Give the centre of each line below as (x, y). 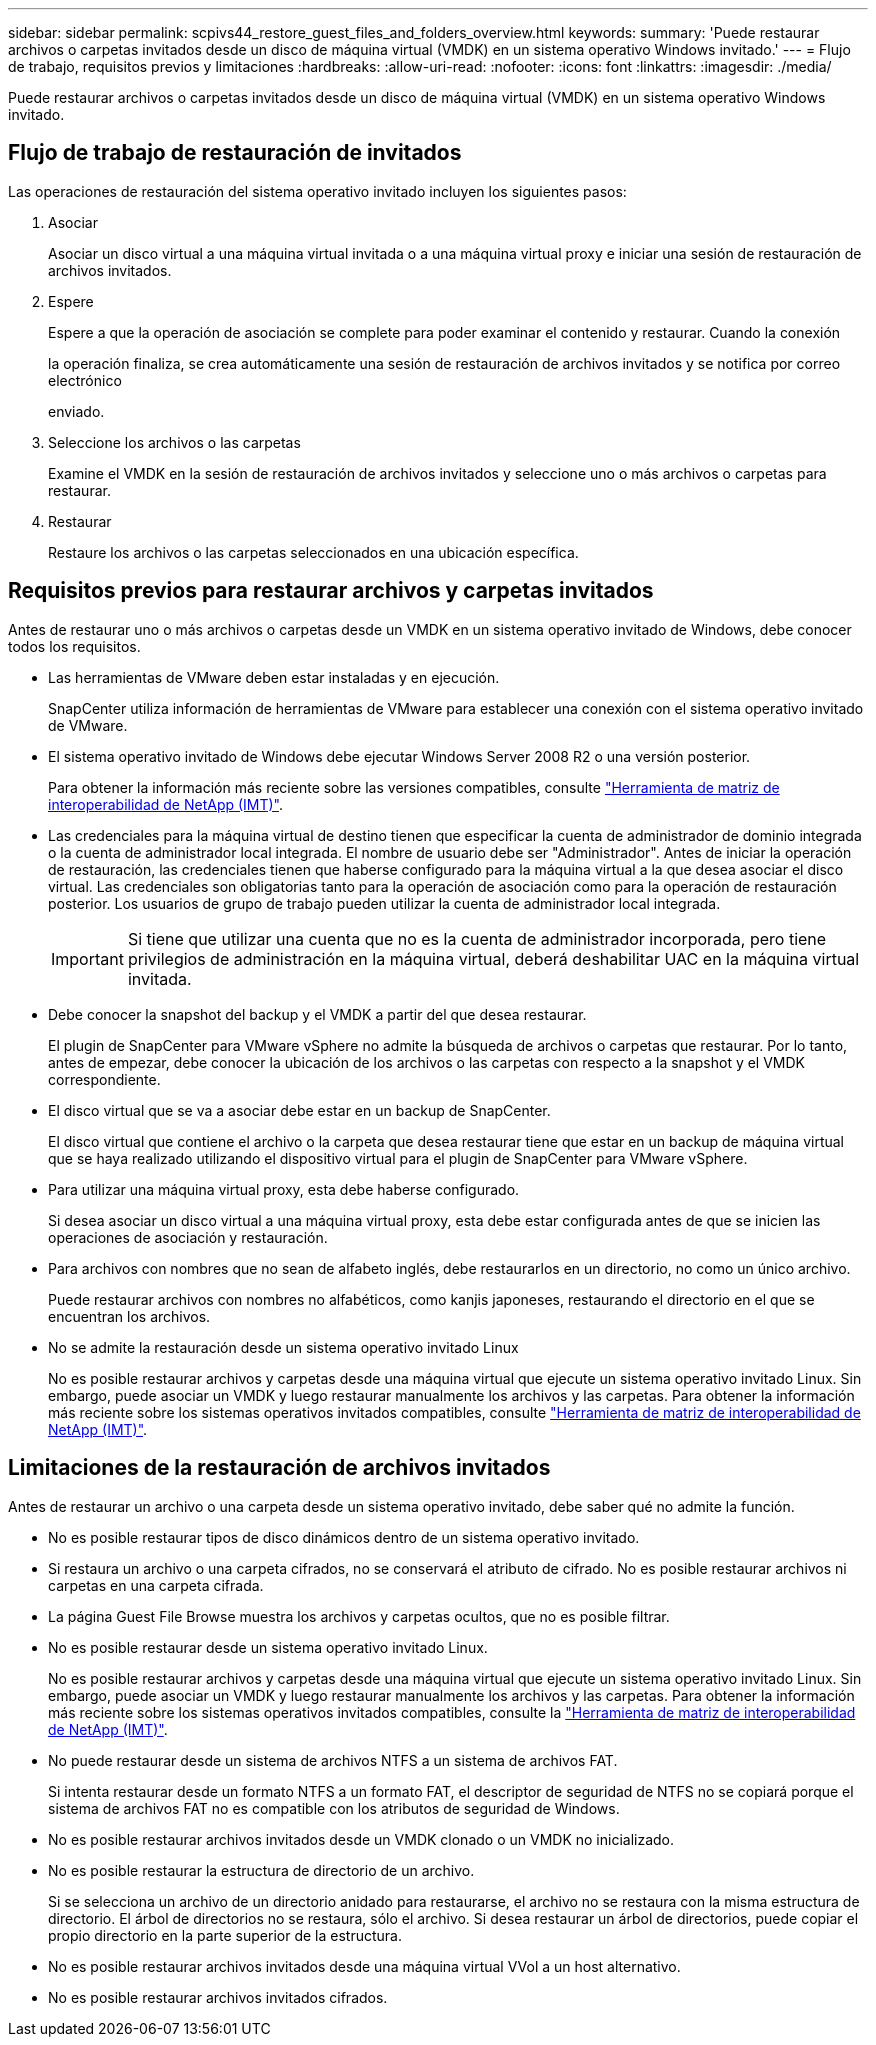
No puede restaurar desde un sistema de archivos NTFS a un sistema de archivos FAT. (333, 1760)
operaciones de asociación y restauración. (188, 1237)
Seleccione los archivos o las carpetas (174, 442)
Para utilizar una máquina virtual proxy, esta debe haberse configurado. (284, 1189)
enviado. (76, 411)
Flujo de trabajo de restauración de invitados (235, 153)
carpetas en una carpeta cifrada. (156, 1585)
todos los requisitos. (74, 646)
